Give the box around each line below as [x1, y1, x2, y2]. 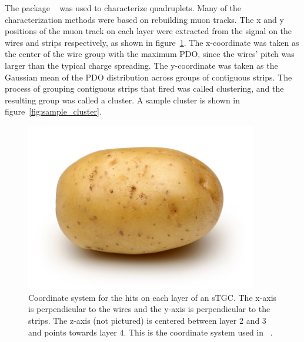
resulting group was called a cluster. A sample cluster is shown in [5, 93, 240, 106]
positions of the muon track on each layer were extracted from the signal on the [5, 25, 292, 37]
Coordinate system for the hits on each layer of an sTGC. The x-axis [28, 291, 277, 303]
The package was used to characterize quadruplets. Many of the [5, 2, 242, 14]
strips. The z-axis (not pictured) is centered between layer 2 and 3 [28, 314, 266, 327]
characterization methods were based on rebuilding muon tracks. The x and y [5, 13, 284, 25]
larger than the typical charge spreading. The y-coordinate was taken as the [5, 59, 278, 71]
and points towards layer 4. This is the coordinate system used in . [28, 326, 273, 338]
